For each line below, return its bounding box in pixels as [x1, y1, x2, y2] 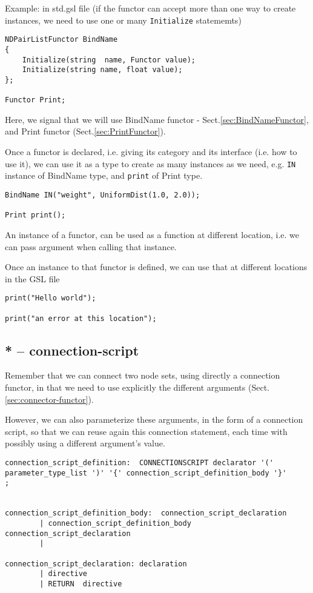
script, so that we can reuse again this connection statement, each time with [5, 425, 288, 437]
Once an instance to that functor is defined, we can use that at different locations [5, 260, 308, 273]
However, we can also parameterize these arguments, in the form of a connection [5, 413, 303, 426]
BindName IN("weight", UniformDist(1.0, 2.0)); [5, 190, 200, 199]
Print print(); [5, 211, 66, 220]
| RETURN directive [39, 579, 122, 588]
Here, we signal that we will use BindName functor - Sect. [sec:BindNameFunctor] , [5, 113, 309, 125]
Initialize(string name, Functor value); [22, 55, 196, 64]
